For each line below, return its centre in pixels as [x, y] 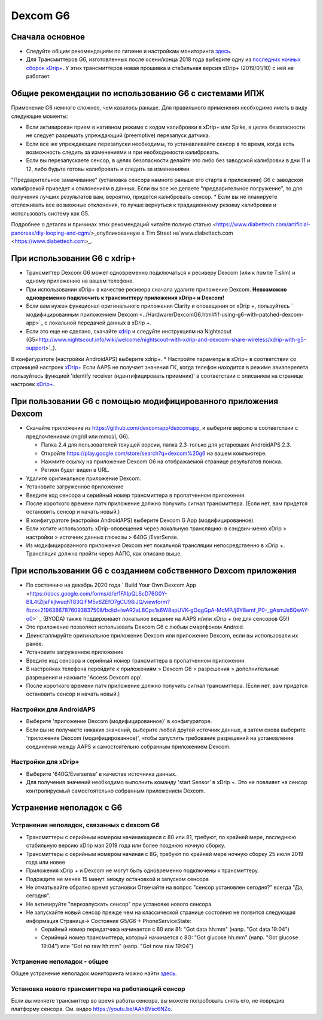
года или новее [46, 862]
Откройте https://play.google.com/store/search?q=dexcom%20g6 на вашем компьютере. [154, 453]
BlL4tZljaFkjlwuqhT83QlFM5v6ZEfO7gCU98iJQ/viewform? [98, 602]
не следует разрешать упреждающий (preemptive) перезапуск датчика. [118, 135]
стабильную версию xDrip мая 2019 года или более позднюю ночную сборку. [126, 846]
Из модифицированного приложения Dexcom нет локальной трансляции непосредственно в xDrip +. [156, 545]
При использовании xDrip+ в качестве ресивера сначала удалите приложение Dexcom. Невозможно [156, 289]
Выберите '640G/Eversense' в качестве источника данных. [101, 774]
